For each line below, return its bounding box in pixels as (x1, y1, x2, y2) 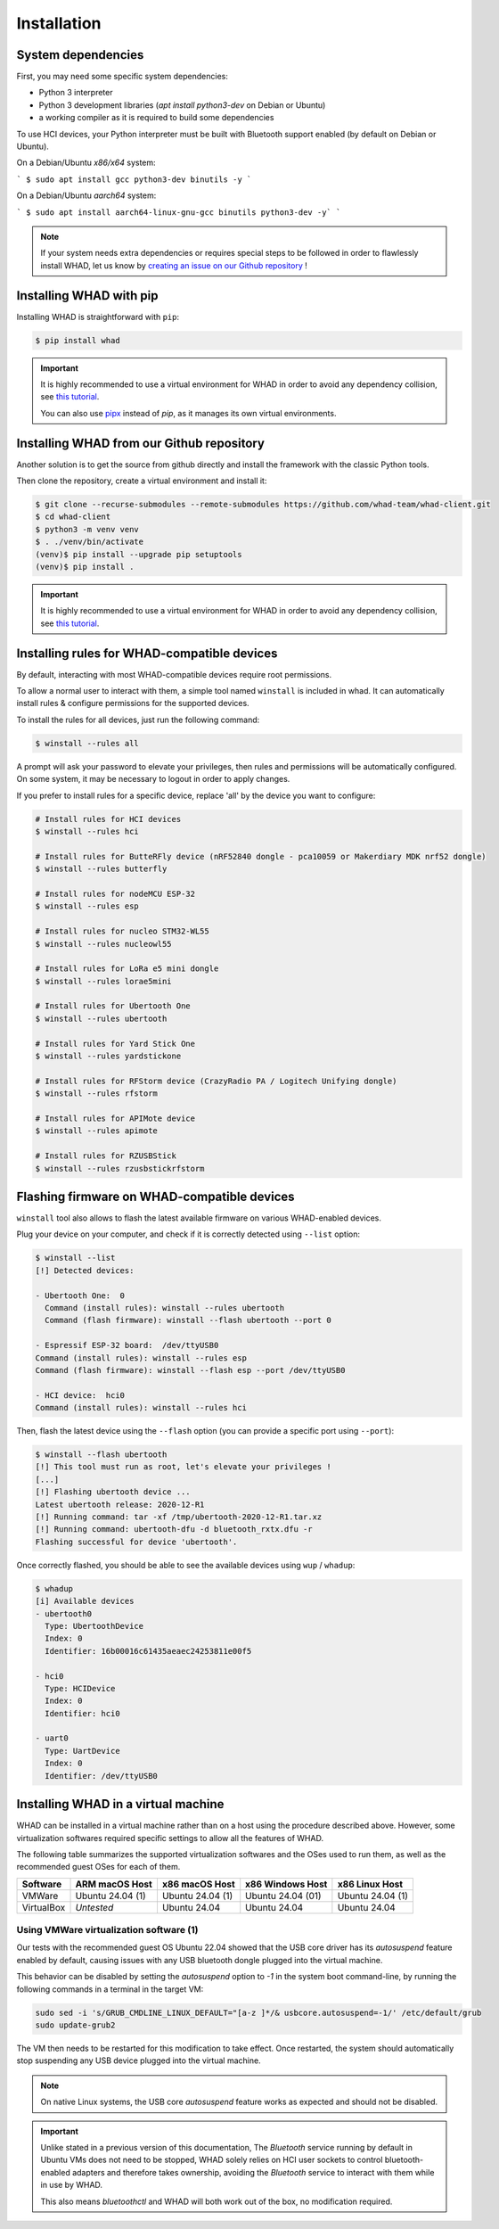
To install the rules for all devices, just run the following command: (16, 714, 260, 725)
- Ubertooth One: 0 (35, 1290, 125, 1301)
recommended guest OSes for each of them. (16, 1862, 181, 1872)
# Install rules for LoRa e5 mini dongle (35, 964, 219, 974)
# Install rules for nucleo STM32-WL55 (35, 926, 209, 936)
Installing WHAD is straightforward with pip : (16, 311, 180, 322)
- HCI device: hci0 (35, 1390, 125, 1400)
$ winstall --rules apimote (35, 1126, 158, 1136)
